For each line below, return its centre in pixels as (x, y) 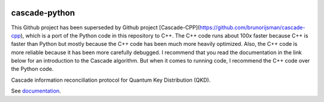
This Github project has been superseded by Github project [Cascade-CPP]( (106, 27)
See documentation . (36, 91)
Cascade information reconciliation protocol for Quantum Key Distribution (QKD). (111, 80)
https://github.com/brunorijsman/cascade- (252, 27)
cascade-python (43, 13)
